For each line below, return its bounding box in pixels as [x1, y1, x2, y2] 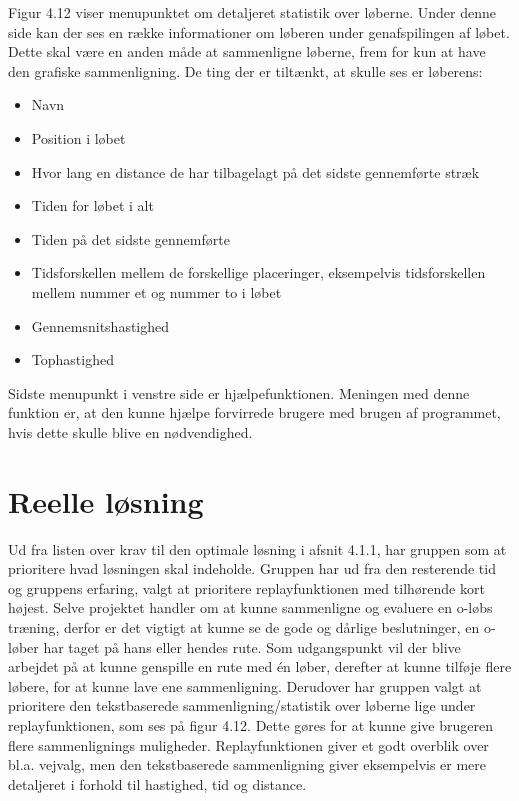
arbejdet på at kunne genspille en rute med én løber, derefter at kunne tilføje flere [8, 656, 512, 677]
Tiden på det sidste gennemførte [31, 228, 230, 249]
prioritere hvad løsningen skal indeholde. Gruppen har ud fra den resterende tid [8, 558, 496, 579]
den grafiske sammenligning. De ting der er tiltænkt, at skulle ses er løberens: [8, 60, 483, 81]
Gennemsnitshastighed [31, 315, 170, 336]
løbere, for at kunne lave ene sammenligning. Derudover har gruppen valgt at [8, 675, 482, 696]
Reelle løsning [8, 480, 204, 521]
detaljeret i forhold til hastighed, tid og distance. [8, 773, 307, 794]
